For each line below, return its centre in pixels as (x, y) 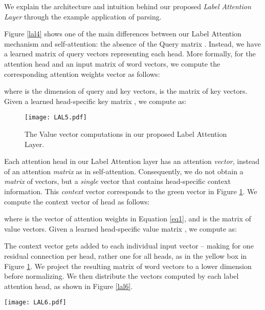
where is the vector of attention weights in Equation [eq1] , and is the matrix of (128, 219)
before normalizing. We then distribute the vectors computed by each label (122, 276)
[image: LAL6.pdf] (35, 303)
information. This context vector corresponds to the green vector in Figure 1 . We (131, 191)
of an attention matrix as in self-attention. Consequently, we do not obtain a (124, 171)
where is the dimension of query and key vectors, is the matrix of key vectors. (126, 91)
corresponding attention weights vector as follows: (82, 74)
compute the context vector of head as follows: (77, 201)
